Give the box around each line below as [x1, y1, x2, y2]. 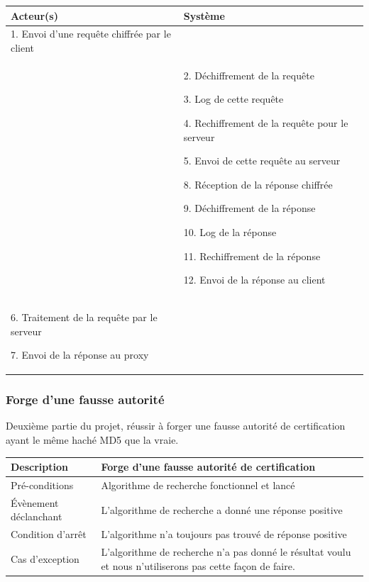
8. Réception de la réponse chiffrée [183, 177, 333, 191]
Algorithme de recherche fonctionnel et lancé [101, 478, 295, 492]
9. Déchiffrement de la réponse [183, 201, 316, 216]
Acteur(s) [11, 8, 58, 23]
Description [11, 459, 69, 474]
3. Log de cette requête [183, 91, 284, 106]
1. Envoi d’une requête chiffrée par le [11, 26, 171, 41]
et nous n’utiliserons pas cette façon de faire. [101, 558, 295, 573]
